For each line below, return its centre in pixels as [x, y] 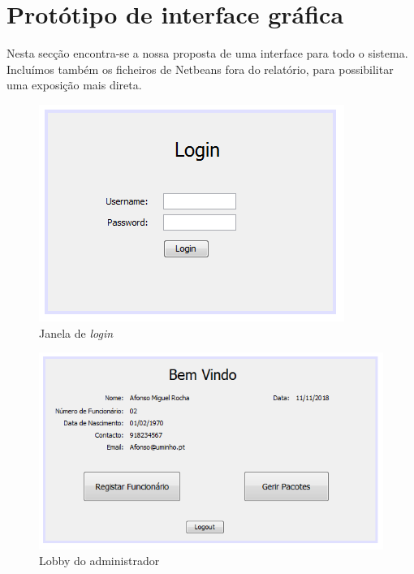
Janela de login [76, 332]
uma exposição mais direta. [74, 85]
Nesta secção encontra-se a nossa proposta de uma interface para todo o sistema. [207, 53]
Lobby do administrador [99, 561]
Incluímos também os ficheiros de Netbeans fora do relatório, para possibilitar [200, 69]
